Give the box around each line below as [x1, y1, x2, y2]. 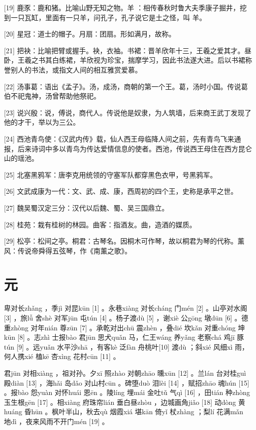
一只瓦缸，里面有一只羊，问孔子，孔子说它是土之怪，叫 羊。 [10, 12, 206, 22]
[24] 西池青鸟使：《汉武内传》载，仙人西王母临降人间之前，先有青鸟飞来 [4, 133, 234, 143]
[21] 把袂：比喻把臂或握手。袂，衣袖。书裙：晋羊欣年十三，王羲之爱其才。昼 [4, 45, 252, 55]
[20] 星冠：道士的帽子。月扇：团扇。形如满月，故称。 [4, 29, 176, 39]
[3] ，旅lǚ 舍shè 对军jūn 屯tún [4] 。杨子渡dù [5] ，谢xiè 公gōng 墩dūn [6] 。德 [4, 313, 249, 322]
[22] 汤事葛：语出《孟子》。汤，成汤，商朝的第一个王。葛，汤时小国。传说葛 [4, 81, 248, 91]
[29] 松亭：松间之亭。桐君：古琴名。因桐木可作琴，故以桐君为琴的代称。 [4, 236, 238, 246]
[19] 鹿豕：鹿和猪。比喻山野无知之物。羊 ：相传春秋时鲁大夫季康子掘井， [4, 2, 240, 12]
